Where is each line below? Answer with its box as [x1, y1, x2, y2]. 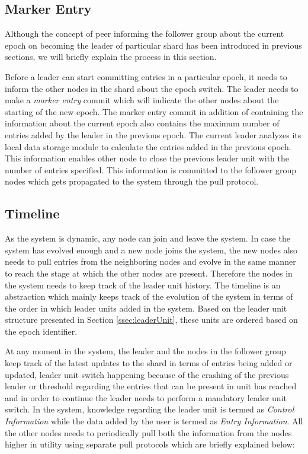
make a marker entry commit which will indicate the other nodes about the [5, 94, 279, 106]
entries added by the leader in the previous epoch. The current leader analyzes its [5, 128, 301, 141]
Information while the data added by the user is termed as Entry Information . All [5, 415, 303, 427]
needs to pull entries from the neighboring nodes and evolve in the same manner [5, 255, 296, 268]
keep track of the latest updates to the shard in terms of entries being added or [5, 357, 293, 369]
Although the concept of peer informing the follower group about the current [5, 27, 284, 40]
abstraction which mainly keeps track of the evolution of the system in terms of [5, 290, 293, 303]
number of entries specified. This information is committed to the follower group [5, 163, 297, 176]
